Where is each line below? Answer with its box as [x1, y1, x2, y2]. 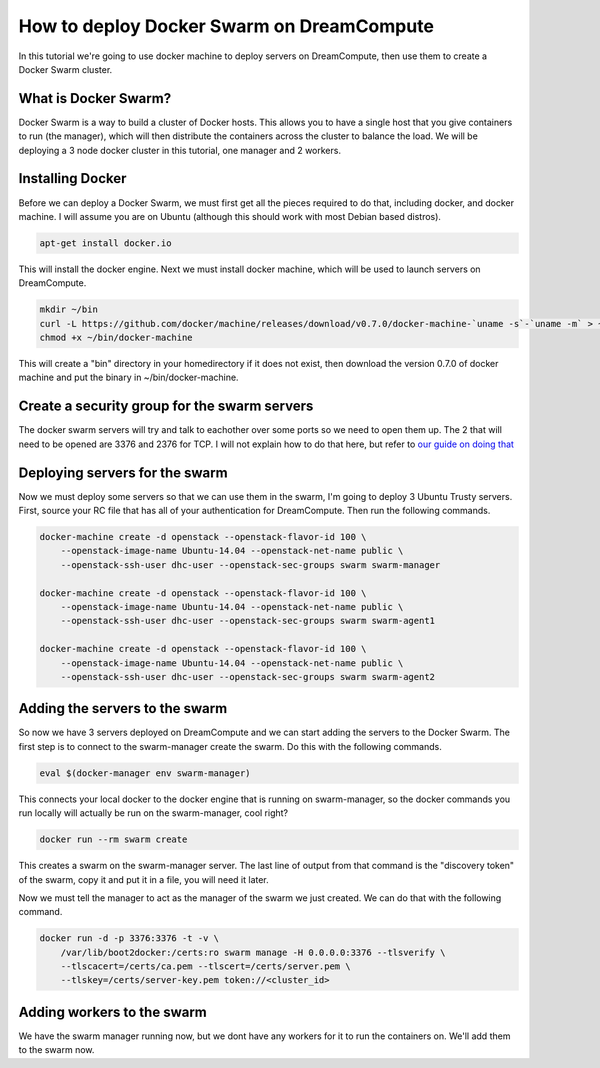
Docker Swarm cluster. [18, 63, 113, 75]
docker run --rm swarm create [39, 834, 188, 845]
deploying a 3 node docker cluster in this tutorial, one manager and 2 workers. [18, 144, 342, 156]
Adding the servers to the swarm [18, 700, 228, 717]
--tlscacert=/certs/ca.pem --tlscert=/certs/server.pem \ [60, 961, 351, 972]
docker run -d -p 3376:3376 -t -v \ [39, 933, 220, 944]
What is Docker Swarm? [18, 90, 172, 107]
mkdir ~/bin [39, 304, 99, 315]
